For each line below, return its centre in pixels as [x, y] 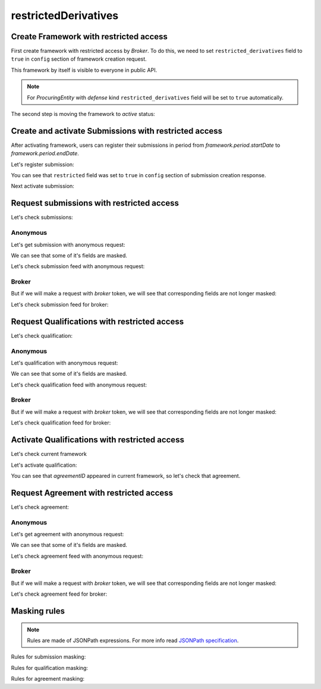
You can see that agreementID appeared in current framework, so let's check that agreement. [126, 476]
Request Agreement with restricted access [92, 493]
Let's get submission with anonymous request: [68, 244]
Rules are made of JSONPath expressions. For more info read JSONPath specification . [133, 641]
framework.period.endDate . [45, 153]
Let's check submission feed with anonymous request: [78, 266]
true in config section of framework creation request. [79, 59]
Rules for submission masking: [48, 657]
